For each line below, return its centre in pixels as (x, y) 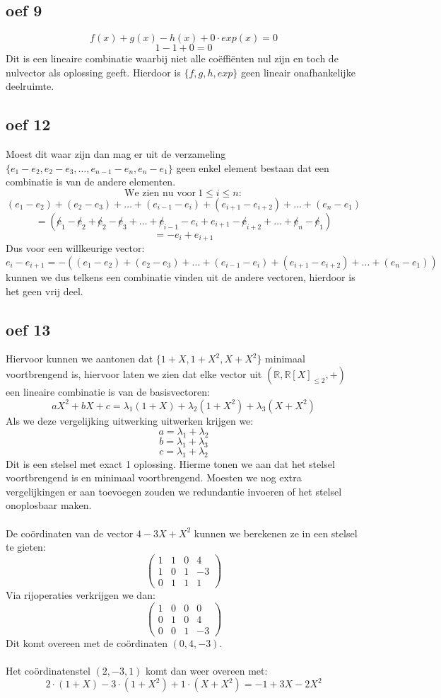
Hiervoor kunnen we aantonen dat (80, 359)
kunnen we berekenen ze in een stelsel (276, 533)
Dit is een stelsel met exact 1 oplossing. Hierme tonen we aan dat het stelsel (170, 463)
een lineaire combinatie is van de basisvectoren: (108, 391)
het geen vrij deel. (45, 291)
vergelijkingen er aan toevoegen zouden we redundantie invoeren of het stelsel (174, 491)
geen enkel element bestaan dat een (253, 167)
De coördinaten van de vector (70, 533)
